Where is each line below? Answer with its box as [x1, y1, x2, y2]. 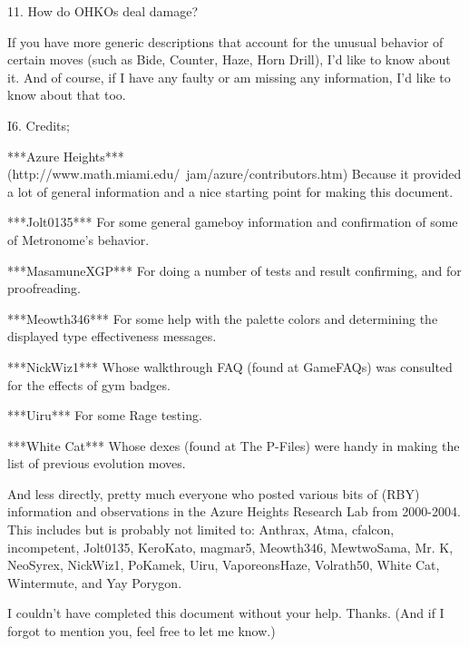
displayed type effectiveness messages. [7, 327, 217, 346]
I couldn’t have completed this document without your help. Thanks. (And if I [7, 603, 445, 622]
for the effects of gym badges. [7, 375, 171, 394]
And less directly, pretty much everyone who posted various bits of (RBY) [7, 484, 420, 503]
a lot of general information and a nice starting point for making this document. [7, 181, 454, 201]
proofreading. [7, 279, 82, 298]
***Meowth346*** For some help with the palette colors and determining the [7, 309, 438, 328]
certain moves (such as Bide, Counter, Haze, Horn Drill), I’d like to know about [7, 50, 451, 69]
